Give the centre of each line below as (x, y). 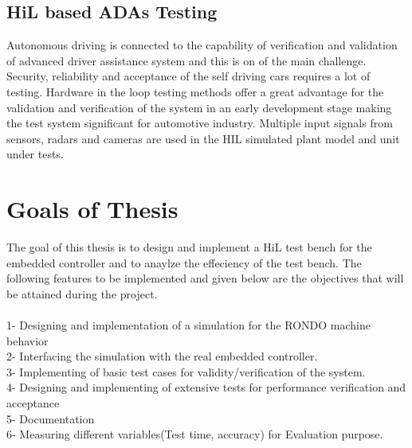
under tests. (35, 154)
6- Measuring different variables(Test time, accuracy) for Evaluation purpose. (195, 434)
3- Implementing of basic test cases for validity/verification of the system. (186, 371)
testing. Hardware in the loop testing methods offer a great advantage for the (195, 91)
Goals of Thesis (92, 209)
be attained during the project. (82, 293)
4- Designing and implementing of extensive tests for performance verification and (206, 387)
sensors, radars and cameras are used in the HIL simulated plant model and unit (203, 138)
